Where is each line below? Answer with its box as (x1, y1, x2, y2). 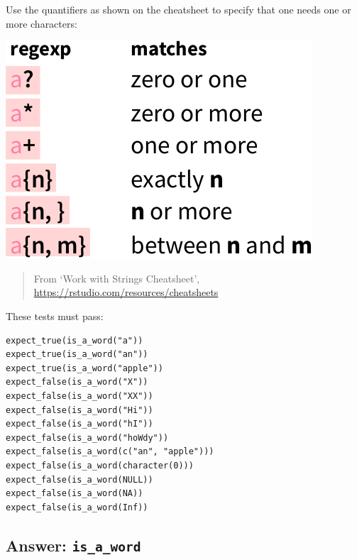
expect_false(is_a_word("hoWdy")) (6, 432, 169, 443)
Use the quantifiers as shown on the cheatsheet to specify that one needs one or (6, 2, 351, 16)
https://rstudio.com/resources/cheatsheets (33, 285, 219, 300)
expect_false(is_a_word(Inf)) (6, 502, 148, 512)
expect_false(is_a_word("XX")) (6, 390, 153, 401)
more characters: (6, 16, 77, 31)
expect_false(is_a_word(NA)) (6, 488, 143, 499)
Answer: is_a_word (6, 534, 141, 556)
